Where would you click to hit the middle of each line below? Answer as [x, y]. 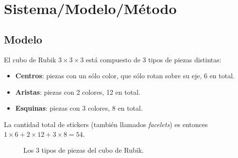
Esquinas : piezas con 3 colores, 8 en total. [79, 108]
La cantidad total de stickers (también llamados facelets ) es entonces [106, 124]
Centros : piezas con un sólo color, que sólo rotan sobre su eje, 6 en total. [125, 76]
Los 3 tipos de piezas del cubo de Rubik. [84, 150]
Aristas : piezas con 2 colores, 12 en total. [78, 92]
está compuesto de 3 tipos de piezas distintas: [153, 59]
